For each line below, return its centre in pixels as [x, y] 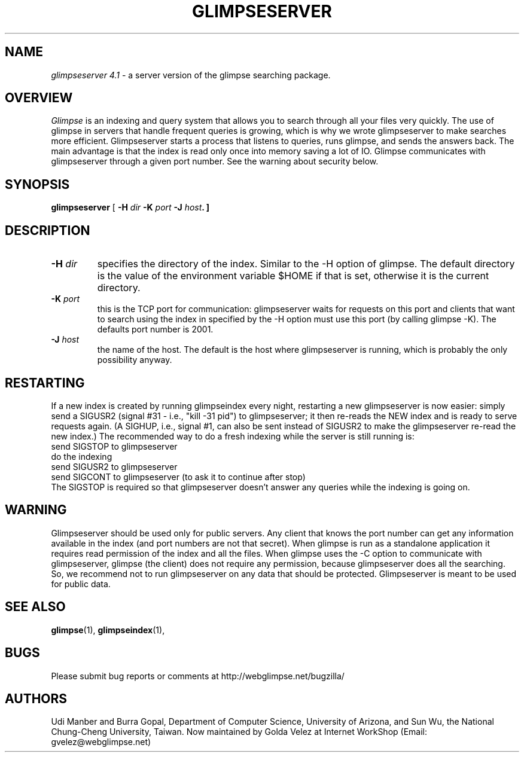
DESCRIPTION [48, 230]
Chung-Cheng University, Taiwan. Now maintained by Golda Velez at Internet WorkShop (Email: [239, 732]
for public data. [81, 584]
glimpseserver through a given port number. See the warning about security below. [215, 161]
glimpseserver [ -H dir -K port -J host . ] [130, 207]
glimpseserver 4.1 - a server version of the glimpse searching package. [191, 75]
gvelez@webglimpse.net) [101, 742]
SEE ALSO [35, 607]
